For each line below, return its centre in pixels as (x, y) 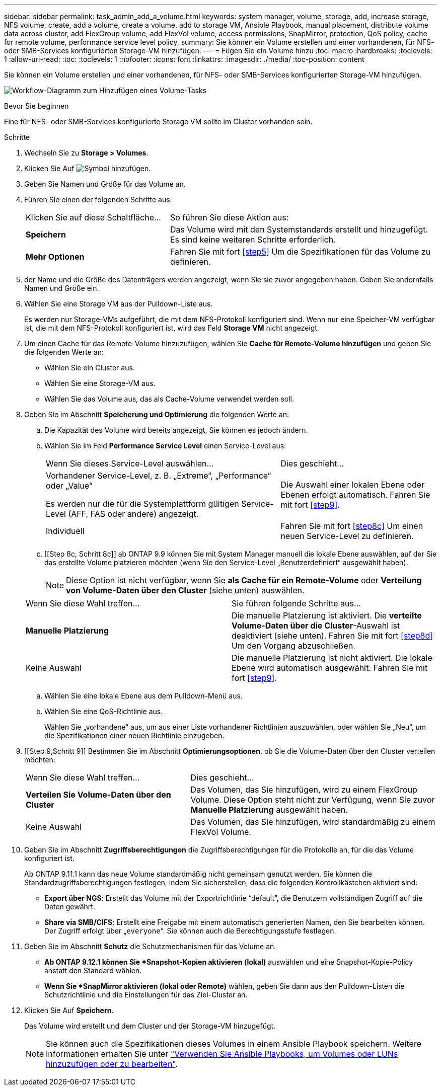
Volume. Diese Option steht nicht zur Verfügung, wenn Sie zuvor (313, 800)
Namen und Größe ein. (62, 288)
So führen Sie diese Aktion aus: (229, 217)
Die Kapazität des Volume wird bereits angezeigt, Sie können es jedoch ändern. (176, 430)
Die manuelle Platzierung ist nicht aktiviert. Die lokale (332, 658)
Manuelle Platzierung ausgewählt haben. (269, 810)
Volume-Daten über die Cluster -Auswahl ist (316, 626)
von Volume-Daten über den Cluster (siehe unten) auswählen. (185, 590)
